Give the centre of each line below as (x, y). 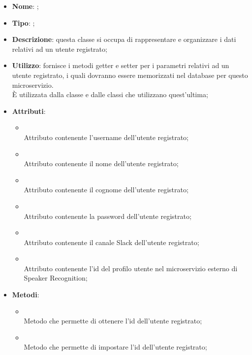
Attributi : (29, 111)
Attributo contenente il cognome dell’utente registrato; (106, 190)
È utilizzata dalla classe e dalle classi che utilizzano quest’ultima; (110, 94)
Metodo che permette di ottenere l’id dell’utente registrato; (113, 321)
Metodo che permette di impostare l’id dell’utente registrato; (115, 347)
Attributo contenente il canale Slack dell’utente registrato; (111, 242)
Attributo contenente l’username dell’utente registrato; (106, 137)
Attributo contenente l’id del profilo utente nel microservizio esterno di (131, 268)
